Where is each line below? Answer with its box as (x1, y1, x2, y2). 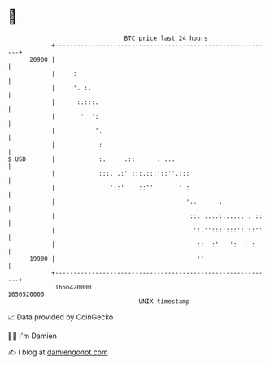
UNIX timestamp (138, 297, 190, 306)
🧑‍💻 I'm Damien (7, 331, 58, 341)
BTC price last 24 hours (124, 34, 208, 42)
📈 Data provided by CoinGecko (7, 312, 114, 322)
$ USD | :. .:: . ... (7, 154, 176, 163)
